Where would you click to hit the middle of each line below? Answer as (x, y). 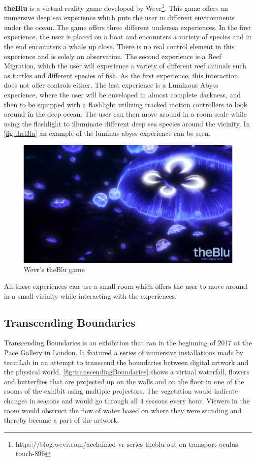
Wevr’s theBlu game (54, 269)
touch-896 (30, 453)
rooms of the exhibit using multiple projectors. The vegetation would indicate (121, 391)
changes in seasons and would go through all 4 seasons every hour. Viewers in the (127, 401)
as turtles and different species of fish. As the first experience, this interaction (121, 75)
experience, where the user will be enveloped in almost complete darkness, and (123, 94)
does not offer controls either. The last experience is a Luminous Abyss (111, 85)
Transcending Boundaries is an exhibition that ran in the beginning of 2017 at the (128, 343)
